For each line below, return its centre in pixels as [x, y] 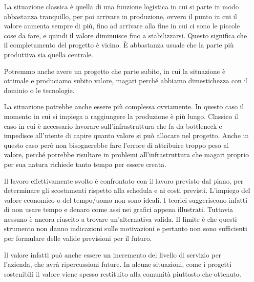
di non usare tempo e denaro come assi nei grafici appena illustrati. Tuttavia [119, 209]
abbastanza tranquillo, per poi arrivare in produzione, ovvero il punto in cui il [121, 16]
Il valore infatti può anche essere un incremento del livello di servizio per [113, 254]
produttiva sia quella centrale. [49, 54]
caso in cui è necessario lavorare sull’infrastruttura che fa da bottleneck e [113, 126]
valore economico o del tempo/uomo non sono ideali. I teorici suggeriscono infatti [126, 200]
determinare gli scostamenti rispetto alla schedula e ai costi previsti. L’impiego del [127, 190]
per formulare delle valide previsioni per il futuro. [78, 238]
